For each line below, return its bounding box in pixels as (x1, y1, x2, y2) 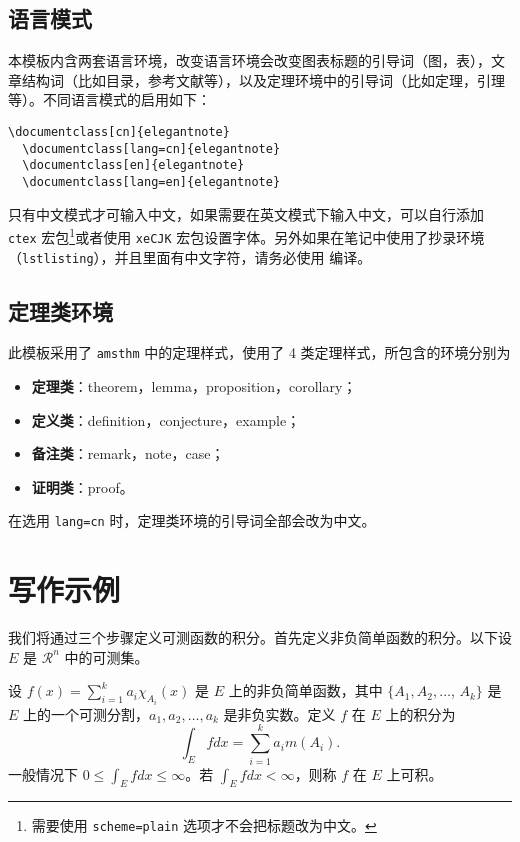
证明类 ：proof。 (31, 476, 134, 497)
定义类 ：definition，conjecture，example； (31, 409, 301, 430)
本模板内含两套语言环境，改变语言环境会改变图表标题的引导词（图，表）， (8, 50, 491, 71)
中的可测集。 (64, 646, 149, 667)
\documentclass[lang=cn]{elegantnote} (22, 141, 281, 156)
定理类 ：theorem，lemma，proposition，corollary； (31, 376, 357, 397)
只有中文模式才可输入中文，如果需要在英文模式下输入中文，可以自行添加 (8, 203, 484, 224)
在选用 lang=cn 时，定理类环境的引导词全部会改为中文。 (8, 510, 376, 531)
